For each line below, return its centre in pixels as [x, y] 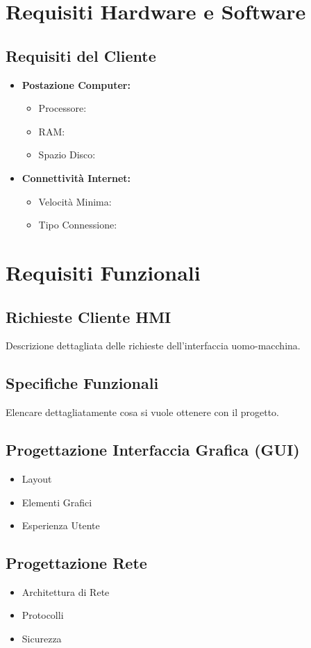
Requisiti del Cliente [81, 55]
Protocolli [43, 615]
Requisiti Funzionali [103, 272]
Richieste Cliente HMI [89, 316]
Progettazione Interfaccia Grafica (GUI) [153, 450]
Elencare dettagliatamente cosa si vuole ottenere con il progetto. [142, 412]
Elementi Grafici [57, 502]
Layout [37, 478]
